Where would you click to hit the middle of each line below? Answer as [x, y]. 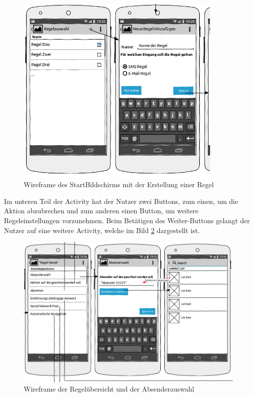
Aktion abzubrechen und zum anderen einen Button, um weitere [101, 211]
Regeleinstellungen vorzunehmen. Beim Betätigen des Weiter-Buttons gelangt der [127, 220]
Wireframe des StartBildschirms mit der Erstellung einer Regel [119, 184]
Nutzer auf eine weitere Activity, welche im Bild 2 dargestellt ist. [102, 230]
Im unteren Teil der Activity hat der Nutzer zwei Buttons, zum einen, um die [121, 201]
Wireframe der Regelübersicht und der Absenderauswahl [109, 389]
